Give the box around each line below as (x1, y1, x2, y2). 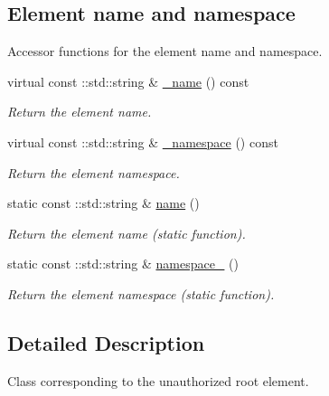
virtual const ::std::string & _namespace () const (7, 132, 278, 151)
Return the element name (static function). (7, 223, 246, 242)
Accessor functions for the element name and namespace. (7, 42, 323, 61)
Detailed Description (7, 328, 205, 356)
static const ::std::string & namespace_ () (7, 254, 239, 273)
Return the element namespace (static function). (7, 284, 275, 303)
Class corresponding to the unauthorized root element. (7, 371, 309, 390)
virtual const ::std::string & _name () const (7, 71, 249, 90)
